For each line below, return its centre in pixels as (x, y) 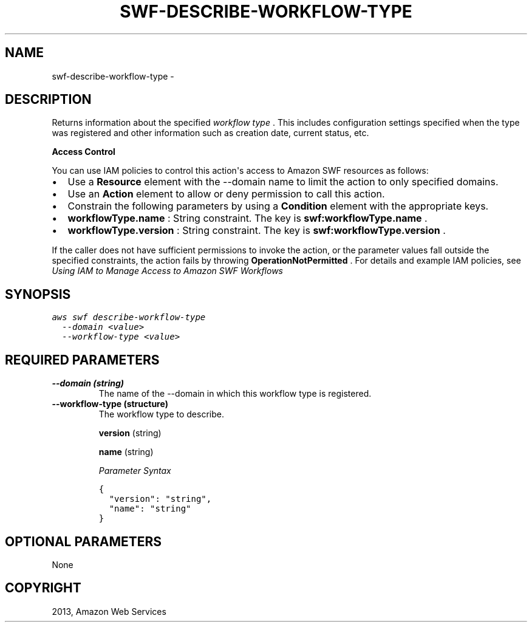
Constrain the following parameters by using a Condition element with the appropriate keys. (278, 206)
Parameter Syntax (135, 471)
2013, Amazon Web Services (109, 611)
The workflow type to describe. (161, 414)
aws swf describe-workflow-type (129, 317)
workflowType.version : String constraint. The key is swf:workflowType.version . (257, 231)
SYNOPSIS (38, 294)
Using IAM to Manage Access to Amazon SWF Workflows (168, 271)
